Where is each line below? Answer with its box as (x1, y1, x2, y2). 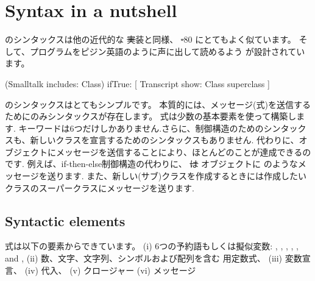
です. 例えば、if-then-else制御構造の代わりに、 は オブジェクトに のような (5, 157, 298, 170)
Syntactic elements (5, 211, 126, 230)
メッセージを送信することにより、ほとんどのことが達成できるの (55, 145, 311, 158)
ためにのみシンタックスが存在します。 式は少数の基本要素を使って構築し (5, 110, 297, 123)
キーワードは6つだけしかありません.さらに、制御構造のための (18, 121, 264, 134)
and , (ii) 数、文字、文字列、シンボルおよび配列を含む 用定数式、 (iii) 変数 (5, 252, 302, 265)
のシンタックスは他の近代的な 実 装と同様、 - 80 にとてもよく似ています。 (5, 33, 296, 46)
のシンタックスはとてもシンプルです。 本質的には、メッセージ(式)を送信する (5, 98, 311, 110)
